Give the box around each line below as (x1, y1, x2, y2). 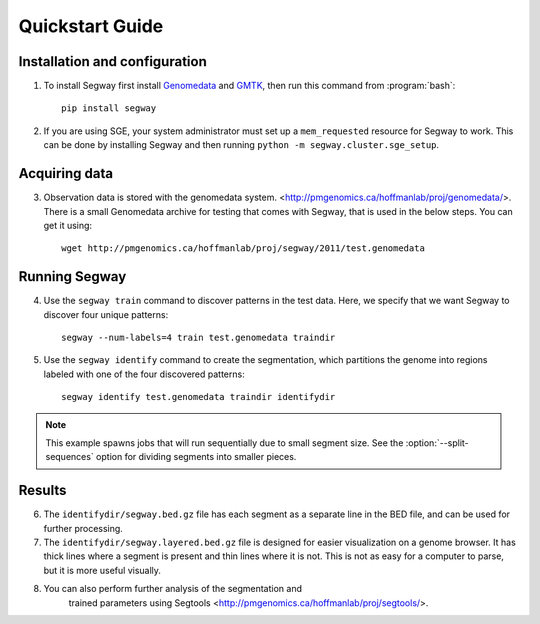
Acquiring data (18, 165, 114, 182)
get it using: (43, 219, 93, 231)
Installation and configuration (18, 53, 207, 70)
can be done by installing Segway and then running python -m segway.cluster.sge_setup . (43, 139, 440, 151)
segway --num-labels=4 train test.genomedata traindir (61, 332, 336, 343)
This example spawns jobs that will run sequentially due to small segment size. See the (45, 436, 404, 449)
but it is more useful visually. (43, 564, 162, 576)
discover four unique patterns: (43, 308, 169, 320)
